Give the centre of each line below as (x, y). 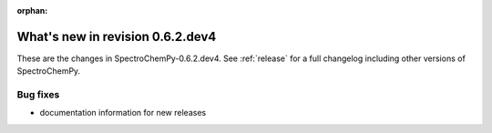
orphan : (32, 10)
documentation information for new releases (123, 113)
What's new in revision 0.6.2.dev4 (117, 36)
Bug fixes (38, 95)
